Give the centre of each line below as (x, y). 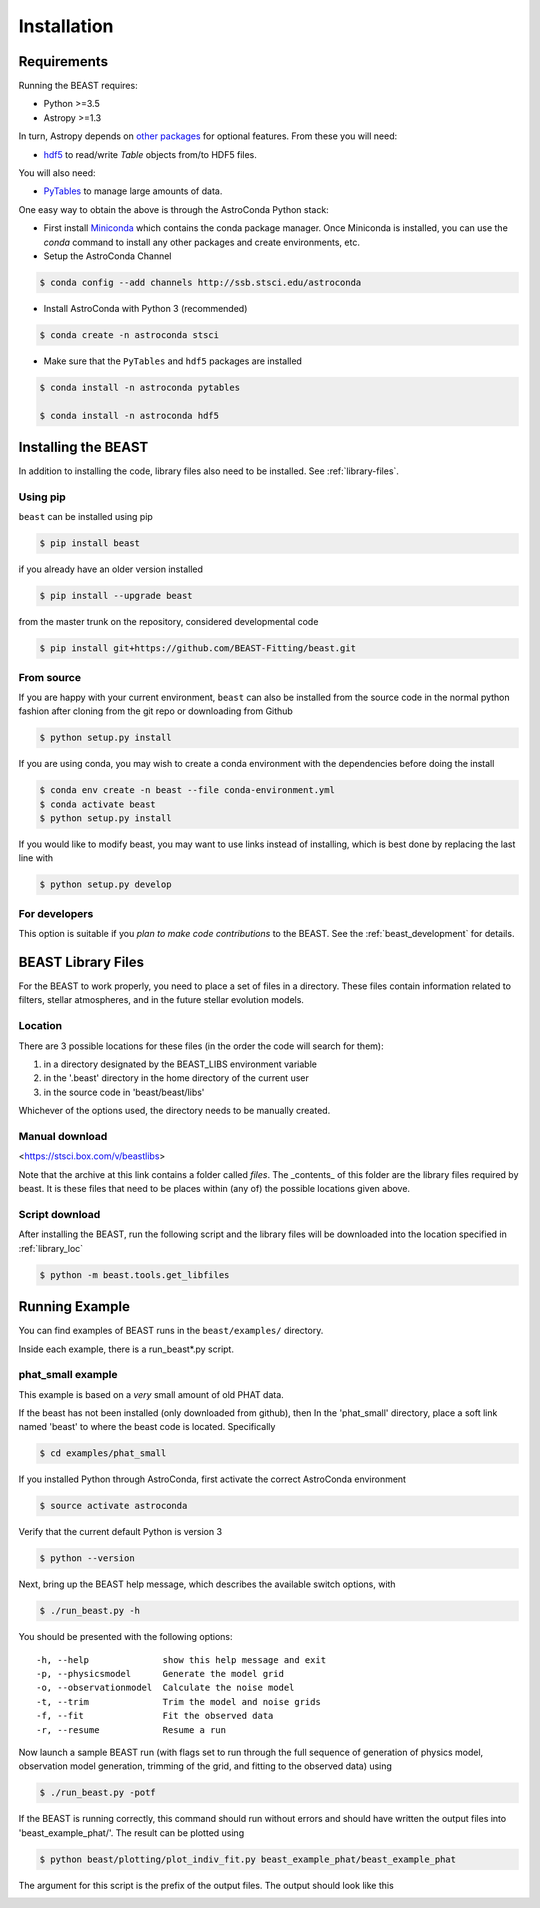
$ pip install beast (89, 543)
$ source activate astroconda (113, 1506)
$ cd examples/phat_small (103, 1453)
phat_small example (68, 1375)
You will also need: (57, 173)
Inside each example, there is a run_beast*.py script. (126, 1349)
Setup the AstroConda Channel (107, 256)
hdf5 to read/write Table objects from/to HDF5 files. (150, 154)
